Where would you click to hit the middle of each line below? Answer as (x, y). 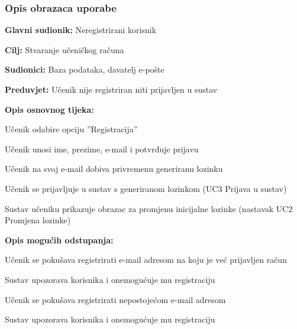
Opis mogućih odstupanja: (59, 240)
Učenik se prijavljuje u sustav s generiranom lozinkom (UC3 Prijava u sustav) (146, 188)
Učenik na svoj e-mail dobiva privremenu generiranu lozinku (114, 169)
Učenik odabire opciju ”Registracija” (71, 129)
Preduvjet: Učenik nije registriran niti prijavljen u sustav (111, 89)
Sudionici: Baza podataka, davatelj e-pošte (85, 69)
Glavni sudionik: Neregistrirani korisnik (81, 30)
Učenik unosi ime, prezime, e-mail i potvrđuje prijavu (102, 149)
